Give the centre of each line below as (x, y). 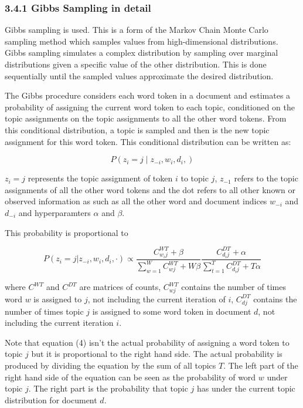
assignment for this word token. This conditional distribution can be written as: (148, 141)
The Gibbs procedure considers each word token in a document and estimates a (148, 95)
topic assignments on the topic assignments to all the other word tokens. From (146, 118)
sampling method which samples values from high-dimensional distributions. (142, 41)
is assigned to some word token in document (172, 311)
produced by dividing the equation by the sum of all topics (110, 365)
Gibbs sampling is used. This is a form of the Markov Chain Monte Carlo (137, 30)
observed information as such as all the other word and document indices (136, 201)
